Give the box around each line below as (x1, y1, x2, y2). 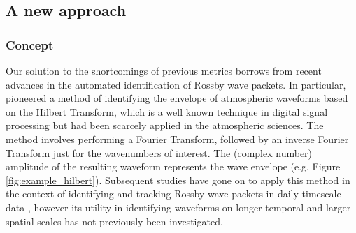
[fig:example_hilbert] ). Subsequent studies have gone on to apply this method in (6, 172, 350, 187)
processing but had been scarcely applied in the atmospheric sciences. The (6, 118, 324, 133)
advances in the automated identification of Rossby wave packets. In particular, (6, 77, 346, 91)
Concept (6, 36, 54, 53)
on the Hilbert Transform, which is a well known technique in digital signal (6, 104, 328, 119)
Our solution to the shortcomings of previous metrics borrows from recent (6, 63, 322, 77)
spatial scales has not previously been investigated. (6, 213, 223, 228)
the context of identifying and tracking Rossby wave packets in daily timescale (6, 186, 341, 201)
